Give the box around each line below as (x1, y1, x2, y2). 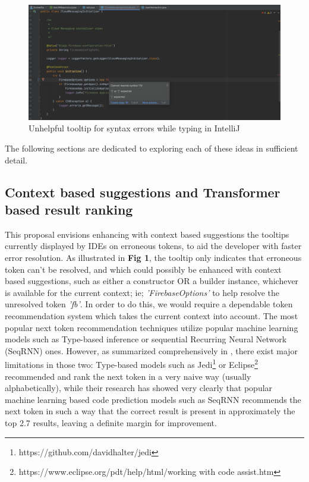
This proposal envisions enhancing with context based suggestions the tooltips (5, 228, 289, 240)
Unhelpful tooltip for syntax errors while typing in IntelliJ (29, 122, 240, 134)
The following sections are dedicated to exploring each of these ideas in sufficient (5, 141, 298, 154)
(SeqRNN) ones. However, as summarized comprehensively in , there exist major (5, 344, 298, 357)
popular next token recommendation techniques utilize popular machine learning (5, 321, 298, 333)
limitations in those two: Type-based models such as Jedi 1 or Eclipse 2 (5, 357, 258, 370)
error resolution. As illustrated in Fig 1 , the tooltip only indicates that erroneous (5, 251, 302, 263)
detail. (5, 153, 28, 166)
